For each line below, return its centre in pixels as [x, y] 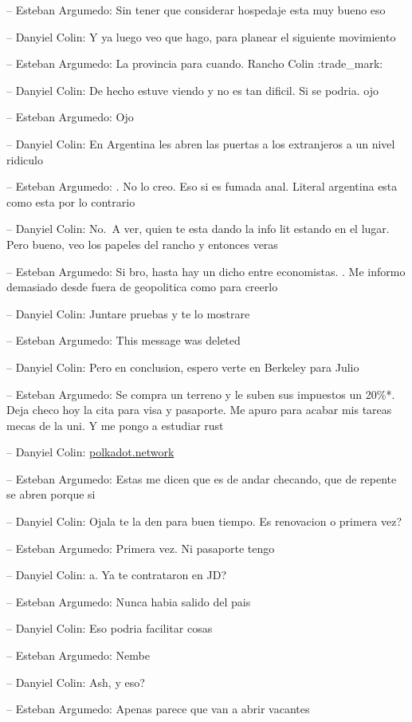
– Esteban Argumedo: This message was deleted [124, 340]
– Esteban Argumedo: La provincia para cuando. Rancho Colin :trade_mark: [195, 63]
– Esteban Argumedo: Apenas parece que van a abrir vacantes [158, 709]
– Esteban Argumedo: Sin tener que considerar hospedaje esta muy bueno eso [196, 10]
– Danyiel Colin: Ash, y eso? [76, 682]
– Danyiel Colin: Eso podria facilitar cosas [110, 628]
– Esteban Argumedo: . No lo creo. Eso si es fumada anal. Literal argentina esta [202, 186]
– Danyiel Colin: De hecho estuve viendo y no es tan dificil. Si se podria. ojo [192, 90]
